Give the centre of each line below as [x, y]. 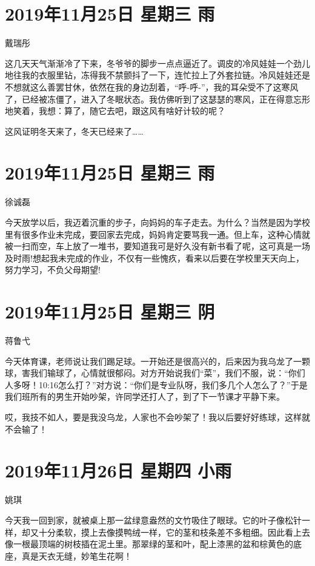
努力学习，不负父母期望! [53, 270]
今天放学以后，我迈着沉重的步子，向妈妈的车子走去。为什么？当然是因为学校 [157, 222]
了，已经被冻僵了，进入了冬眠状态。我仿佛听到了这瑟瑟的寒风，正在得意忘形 [157, 99]
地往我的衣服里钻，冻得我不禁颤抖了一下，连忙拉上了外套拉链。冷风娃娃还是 [157, 75]
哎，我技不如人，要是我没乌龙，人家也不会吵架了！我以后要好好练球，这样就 [157, 417]
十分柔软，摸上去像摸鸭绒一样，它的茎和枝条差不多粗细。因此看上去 [174, 532]
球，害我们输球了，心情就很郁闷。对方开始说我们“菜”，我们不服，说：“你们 [155, 373]
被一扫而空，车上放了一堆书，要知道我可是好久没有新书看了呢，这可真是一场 [157, 246]
